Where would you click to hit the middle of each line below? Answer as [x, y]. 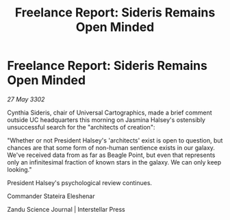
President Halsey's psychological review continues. [80, 182]
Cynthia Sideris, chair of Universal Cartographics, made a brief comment [110, 112]
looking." [20, 169]
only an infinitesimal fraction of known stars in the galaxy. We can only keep [114, 162]
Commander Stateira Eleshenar [51, 196]
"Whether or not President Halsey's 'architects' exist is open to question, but [115, 140]
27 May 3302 [26, 99]
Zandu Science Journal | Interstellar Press [66, 209]
